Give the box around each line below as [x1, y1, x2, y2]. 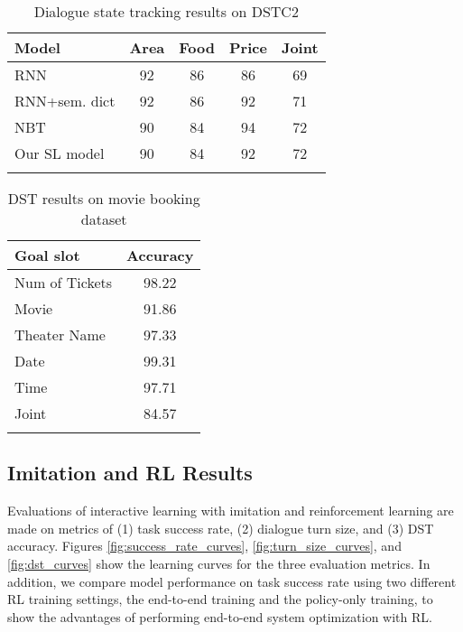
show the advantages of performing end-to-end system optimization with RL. [7, 607, 432, 626]
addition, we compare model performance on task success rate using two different [7, 572, 457, 590]
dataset [80, 209, 127, 229]
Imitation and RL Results [7, 459, 253, 487]
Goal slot [14, 245, 80, 265]
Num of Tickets [14, 272, 113, 293]
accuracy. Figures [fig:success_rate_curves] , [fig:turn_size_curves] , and [7, 536, 402, 555]
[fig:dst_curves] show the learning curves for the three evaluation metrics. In [7, 553, 431, 572]
